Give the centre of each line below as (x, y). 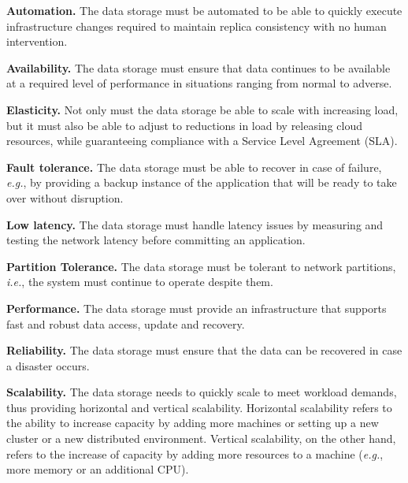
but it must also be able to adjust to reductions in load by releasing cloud (184, 125)
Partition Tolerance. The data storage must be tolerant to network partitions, (201, 266)
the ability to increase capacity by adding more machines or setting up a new (193, 423)
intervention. (37, 41)
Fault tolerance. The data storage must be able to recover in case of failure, (194, 167)
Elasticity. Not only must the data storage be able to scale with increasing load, (202, 109)
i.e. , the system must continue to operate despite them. (140, 282)
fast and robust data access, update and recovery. (126, 323)
